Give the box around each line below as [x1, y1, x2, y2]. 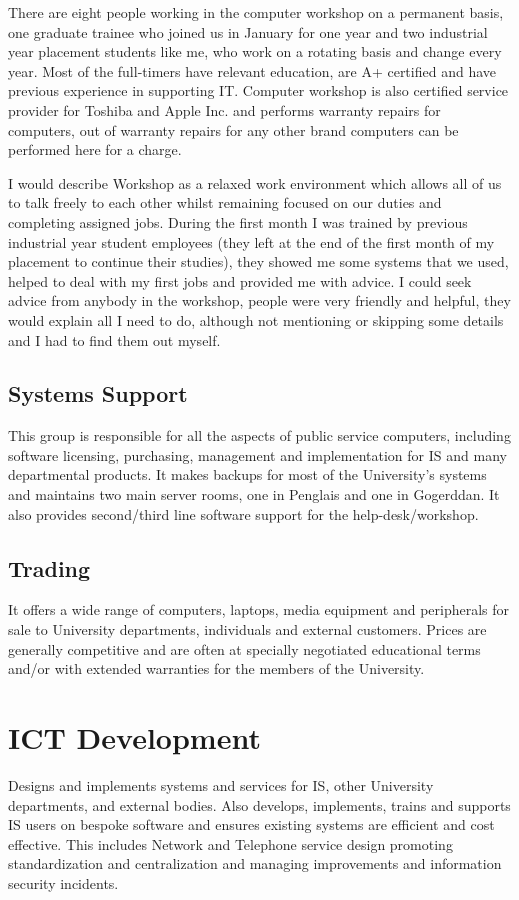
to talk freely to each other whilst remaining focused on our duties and [8, 192, 442, 213]
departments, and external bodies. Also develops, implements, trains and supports [8, 794, 511, 815]
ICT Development [8, 717, 261, 758]
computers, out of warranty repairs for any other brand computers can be [8, 119, 459, 140]
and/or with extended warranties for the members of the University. [8, 658, 425, 679]
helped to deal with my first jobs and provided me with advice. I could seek [8, 270, 472, 291]
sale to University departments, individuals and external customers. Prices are [8, 619, 487, 640]
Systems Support [8, 378, 188, 409]
